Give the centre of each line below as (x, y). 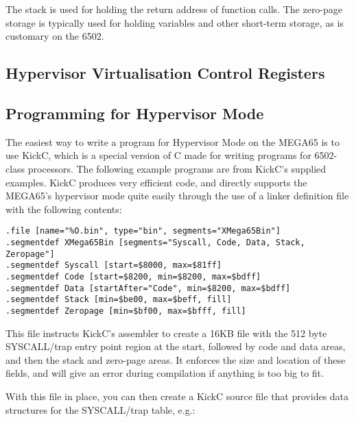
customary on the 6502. (55, 36)
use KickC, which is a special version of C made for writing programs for (158, 155)
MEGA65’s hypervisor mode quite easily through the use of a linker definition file (177, 196)
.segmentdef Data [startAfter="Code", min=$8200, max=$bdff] (148, 288)
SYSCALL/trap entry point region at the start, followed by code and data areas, (176, 346)
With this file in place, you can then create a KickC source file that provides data (177, 396)
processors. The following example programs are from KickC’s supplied (177, 168)
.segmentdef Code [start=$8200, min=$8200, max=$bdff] (133, 276)
